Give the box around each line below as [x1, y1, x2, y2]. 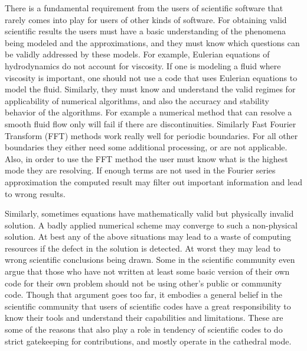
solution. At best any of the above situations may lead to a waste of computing [5, 230, 291, 243]
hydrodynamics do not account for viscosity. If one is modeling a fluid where [5, 59, 281, 72]
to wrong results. [5, 187, 66, 199]
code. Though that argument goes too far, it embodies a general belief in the [5, 288, 283, 301]
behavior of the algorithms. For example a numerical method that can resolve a [5, 106, 292, 118]
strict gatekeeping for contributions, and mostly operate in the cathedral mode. [5, 334, 292, 347]
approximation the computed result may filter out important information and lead [5, 175, 302, 188]
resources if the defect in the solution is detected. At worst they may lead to [5, 241, 281, 254]
